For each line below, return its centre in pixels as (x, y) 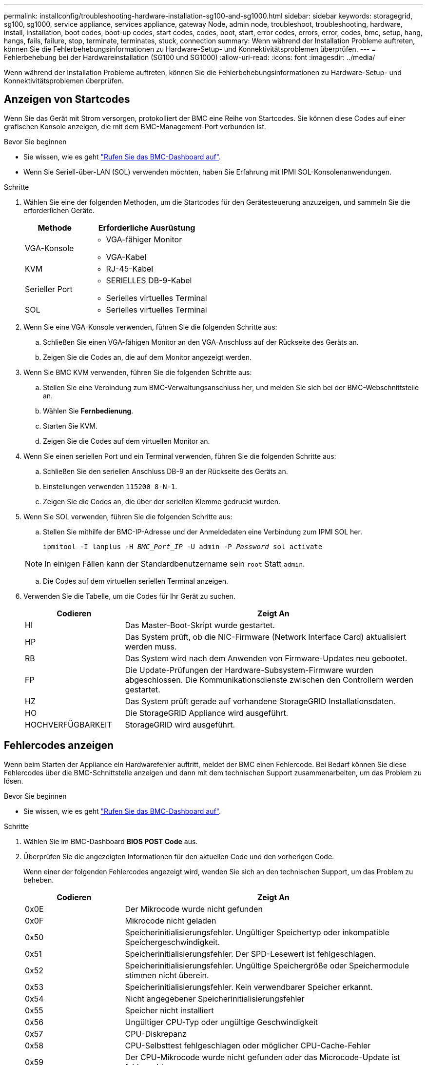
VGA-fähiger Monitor (144, 239)
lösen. (14, 781)
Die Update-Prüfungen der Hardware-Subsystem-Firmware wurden (249, 670)
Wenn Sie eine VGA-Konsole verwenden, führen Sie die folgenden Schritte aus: (150, 327)
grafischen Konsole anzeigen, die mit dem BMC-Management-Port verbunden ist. (135, 126)
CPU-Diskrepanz (156, 1034)
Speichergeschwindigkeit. (173, 942)
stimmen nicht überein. (167, 975)
